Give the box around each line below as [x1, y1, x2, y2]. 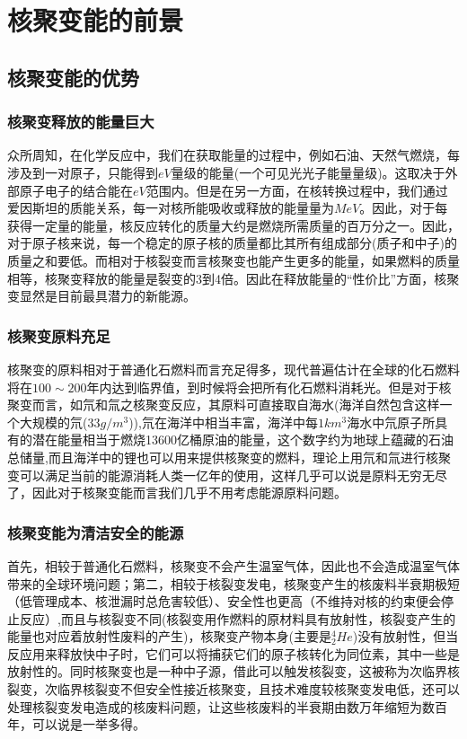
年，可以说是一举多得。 [7, 715, 145, 734]
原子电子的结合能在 [19, 180, 133, 199]
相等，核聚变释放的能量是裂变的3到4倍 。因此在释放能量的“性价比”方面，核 [7, 268, 447, 287]
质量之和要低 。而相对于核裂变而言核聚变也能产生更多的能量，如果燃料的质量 [7, 251, 460, 269]
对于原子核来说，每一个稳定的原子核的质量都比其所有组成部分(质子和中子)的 [7, 233, 457, 252]
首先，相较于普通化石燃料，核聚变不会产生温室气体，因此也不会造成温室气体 [7, 556, 460, 575]
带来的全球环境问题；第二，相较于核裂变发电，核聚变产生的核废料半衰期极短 [7, 574, 460, 593]
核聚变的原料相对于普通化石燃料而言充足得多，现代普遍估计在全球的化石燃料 [7, 359, 460, 378]
